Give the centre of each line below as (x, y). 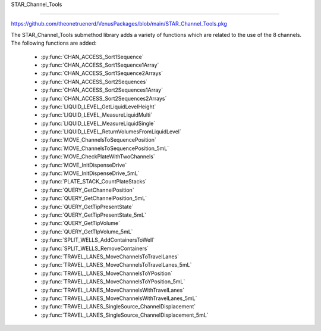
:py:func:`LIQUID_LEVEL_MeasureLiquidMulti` (97, 115)
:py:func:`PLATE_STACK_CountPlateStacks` (94, 182)
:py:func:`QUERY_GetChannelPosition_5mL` (94, 198)
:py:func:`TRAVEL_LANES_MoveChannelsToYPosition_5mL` (113, 282)
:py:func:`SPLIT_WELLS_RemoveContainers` (95, 248)
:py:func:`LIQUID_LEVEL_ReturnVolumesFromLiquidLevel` (111, 132)
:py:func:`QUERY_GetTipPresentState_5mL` (94, 215)
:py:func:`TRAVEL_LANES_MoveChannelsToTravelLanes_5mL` (116, 265)
